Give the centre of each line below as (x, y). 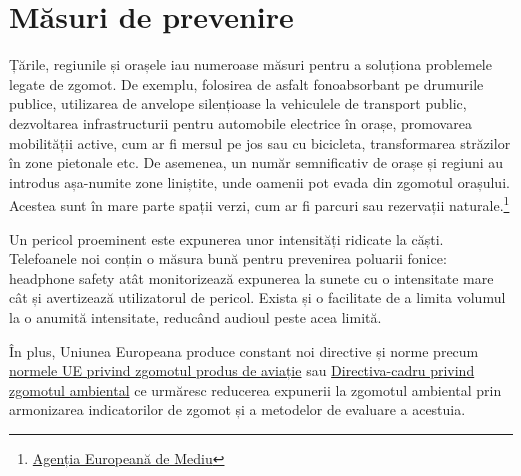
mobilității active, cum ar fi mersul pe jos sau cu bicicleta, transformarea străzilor (260, 142)
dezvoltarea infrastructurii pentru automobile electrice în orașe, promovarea (240, 122)
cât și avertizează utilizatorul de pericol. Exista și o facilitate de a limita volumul (257, 297)
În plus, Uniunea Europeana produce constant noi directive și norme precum (244, 350)
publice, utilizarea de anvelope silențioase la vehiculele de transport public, (238, 103)
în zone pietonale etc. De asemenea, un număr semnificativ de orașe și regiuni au (256, 162)
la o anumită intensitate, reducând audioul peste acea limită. (195, 316)
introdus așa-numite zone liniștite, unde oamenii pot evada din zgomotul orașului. (259, 181)
